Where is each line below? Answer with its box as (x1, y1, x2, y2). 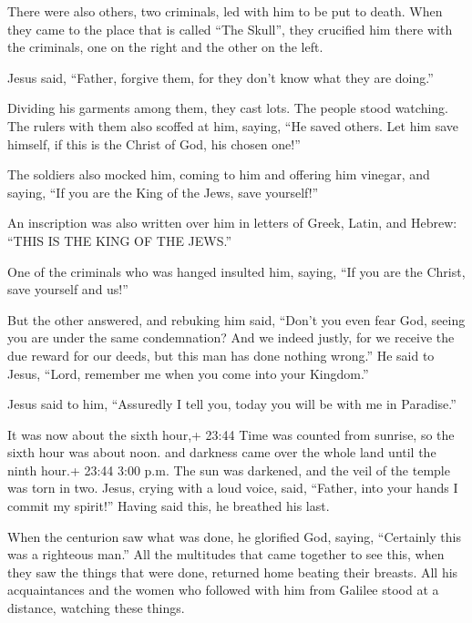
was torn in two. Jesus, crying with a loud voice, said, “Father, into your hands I (7, 478, 458, 497)
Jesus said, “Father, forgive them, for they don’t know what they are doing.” (7, 67, 434, 87)
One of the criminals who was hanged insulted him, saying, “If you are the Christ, (7, 261, 466, 281)
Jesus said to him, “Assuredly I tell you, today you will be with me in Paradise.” (7, 394, 457, 414)
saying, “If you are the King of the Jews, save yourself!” (7, 182, 319, 201)
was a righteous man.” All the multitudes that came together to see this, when (7, 545, 445, 564)
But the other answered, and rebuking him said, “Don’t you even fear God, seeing (7, 310, 466, 329)
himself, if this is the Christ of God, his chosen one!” (7, 134, 301, 153)
